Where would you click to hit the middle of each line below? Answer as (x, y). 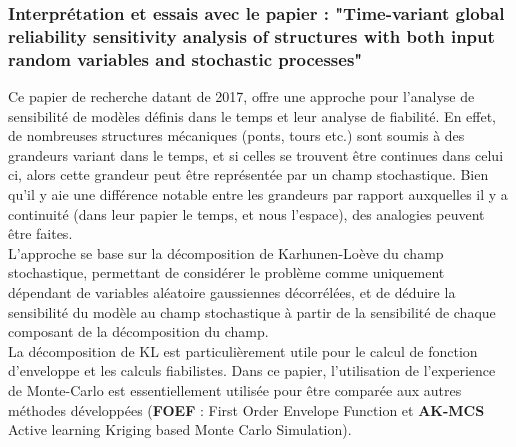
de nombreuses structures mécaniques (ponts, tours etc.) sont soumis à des (236, 135)
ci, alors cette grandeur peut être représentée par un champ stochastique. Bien (248, 174)
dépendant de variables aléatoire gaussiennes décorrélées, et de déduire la (232, 292)
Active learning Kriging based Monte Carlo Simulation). (180, 429)
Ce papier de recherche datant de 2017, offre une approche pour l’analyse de (241, 96)
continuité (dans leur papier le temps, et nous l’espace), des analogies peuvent (246, 213)
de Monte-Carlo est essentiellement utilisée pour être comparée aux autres (235, 389)
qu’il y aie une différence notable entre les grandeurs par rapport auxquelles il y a (258, 194)
